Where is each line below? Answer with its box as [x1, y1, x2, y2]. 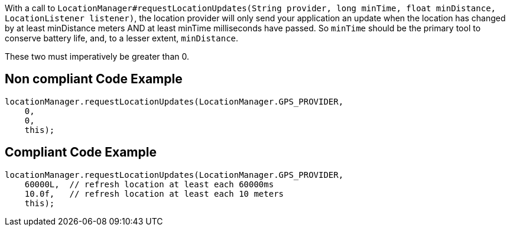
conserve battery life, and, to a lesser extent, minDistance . [5, 33, 239, 43]
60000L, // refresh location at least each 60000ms [24, 179, 274, 189]
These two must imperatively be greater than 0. [5, 51, 189, 61]
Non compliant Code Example [5, 71, 183, 87]
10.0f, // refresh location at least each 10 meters [24, 188, 284, 199]
